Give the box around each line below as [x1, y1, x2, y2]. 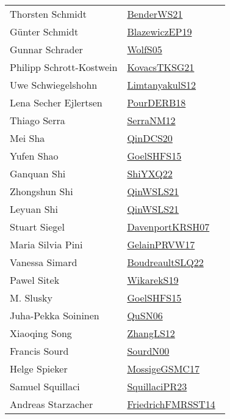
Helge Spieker [10, 362, 68, 376]
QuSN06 [127, 308, 163, 322]
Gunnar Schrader [10, 42, 83, 56]
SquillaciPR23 [127, 379, 187, 393]
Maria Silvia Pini [10, 237, 83, 251]
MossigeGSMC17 [127, 362, 199, 376]
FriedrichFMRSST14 [127, 397, 215, 411]
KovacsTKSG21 [127, 60, 195, 74]
